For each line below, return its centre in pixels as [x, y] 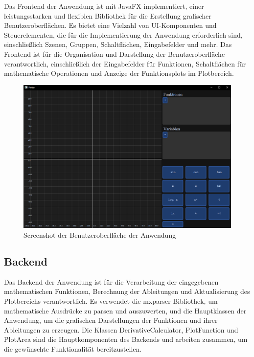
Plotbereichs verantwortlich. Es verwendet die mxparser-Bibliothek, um [111, 301]
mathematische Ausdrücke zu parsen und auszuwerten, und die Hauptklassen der [125, 310]
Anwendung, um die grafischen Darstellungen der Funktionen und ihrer [111, 320]
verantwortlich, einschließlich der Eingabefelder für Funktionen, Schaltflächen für [125, 63]
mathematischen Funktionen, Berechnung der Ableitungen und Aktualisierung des [127, 291]
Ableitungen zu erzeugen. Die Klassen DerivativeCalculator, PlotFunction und [121, 329]
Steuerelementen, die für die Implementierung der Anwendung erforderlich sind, [123, 34]
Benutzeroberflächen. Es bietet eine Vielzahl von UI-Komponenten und [110, 25]
